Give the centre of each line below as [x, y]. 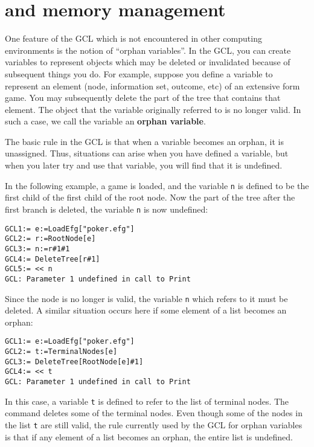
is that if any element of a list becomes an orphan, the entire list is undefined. [149, 436]
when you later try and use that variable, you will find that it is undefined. [144, 165]
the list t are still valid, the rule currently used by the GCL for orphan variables [154, 424]
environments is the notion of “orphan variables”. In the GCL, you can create [148, 50]
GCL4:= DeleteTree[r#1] [53, 259]
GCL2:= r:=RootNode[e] [50, 239]
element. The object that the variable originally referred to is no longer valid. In [153, 109]
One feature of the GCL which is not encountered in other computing [133, 38]
